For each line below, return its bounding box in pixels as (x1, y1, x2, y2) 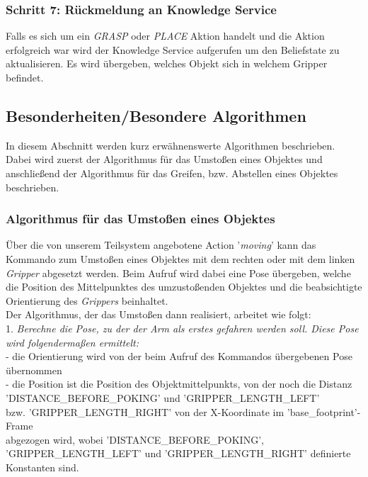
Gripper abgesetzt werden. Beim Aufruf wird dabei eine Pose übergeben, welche (6, 265, 351, 280)
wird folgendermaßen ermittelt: (6, 335, 139, 349)
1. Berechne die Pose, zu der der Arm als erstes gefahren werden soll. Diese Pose (6, 320, 359, 335)
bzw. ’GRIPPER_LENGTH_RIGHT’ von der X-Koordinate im (6, 404, 284, 419)
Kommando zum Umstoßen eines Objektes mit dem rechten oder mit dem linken (6, 251, 355, 266)
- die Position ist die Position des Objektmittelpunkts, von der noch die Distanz (6, 376, 352, 391)
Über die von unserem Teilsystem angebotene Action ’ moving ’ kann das (6, 237, 316, 252)
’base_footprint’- (287, 404, 361, 419)
